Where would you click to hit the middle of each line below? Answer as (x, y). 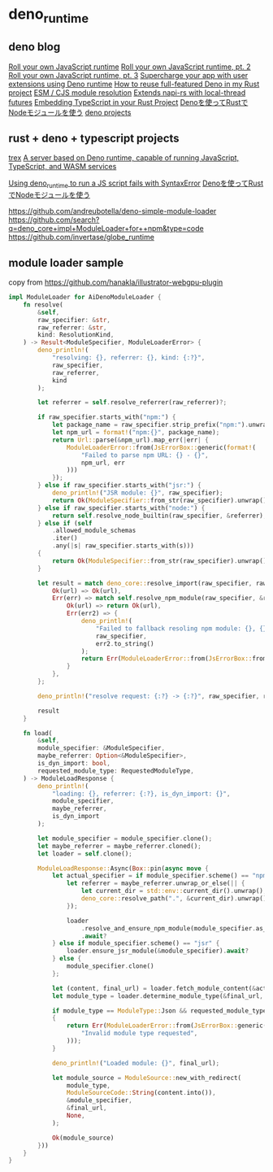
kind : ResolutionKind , (76, 335)
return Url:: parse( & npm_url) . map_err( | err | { (130, 440)
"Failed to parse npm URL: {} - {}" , (145, 455)
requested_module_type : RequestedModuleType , (116, 771)
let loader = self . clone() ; (85, 854)
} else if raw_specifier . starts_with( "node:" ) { (121, 508)
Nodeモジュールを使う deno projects (70, 112)
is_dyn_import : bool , (74, 764)
